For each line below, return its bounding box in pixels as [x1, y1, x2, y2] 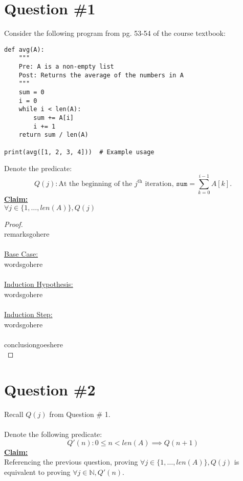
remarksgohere [4, 228, 50, 239]
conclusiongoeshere [4, 339, 63, 349]
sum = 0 [18, 89, 45, 96]
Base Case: [4, 248, 38, 259]
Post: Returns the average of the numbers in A [18, 71, 184, 79]
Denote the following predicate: [4, 429, 102, 440]
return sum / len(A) [18, 131, 89, 139]
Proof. [4, 218, 23, 229]
